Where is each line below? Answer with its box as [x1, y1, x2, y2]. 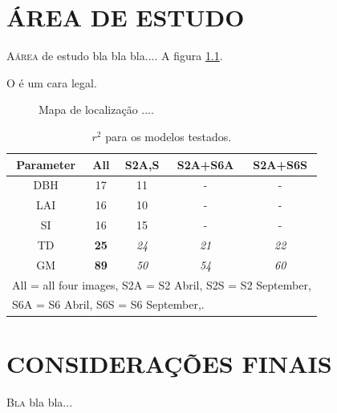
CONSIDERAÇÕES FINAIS [6, 346, 332, 379]
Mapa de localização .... [39, 101, 154, 118]
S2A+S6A [177, 156, 234, 172]
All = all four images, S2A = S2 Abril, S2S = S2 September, [12, 276, 311, 293]
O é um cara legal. [6, 74, 97, 91]
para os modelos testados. [105, 128, 232, 144]
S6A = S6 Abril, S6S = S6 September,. [12, 296, 205, 313]
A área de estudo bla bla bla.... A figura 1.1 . [6, 47, 223, 64]
